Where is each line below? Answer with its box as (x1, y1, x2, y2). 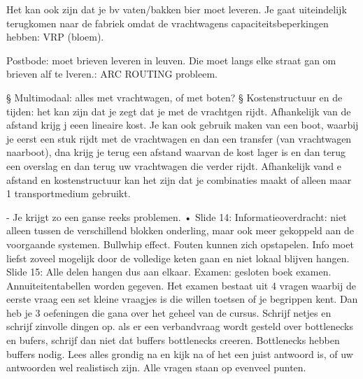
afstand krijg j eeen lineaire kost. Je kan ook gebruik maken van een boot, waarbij (6, 117, 359, 132)
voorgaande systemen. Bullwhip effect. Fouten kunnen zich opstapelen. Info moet (6, 236, 354, 251)
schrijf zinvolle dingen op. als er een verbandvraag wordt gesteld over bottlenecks (6, 319, 353, 334)
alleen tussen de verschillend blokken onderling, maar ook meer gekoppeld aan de (6, 223, 354, 238)
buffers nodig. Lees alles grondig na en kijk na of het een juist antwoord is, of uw (6, 346, 353, 361)
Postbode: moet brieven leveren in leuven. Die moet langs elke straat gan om (6, 52, 336, 67)
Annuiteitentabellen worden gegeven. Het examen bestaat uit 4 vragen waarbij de (6, 278, 356, 292)
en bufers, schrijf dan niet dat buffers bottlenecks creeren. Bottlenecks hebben (6, 333, 340, 348)
